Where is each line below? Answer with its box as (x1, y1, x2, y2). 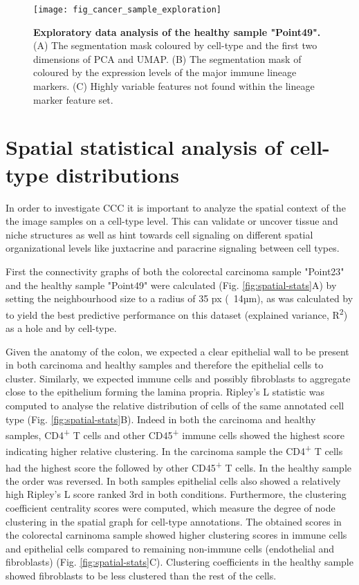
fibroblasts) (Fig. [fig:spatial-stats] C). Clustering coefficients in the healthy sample (6, 555, 353, 569)
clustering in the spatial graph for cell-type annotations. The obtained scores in (6, 514, 342, 528)
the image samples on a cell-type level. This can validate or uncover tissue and (6, 214, 338, 228)
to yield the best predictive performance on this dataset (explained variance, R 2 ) (6, 305, 348, 322)
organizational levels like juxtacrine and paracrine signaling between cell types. (6, 241, 340, 255)
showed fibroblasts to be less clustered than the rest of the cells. (6, 568, 277, 582)
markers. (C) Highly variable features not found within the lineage (33, 79, 315, 93)
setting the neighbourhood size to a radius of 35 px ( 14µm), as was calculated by (6, 291, 353, 306)
